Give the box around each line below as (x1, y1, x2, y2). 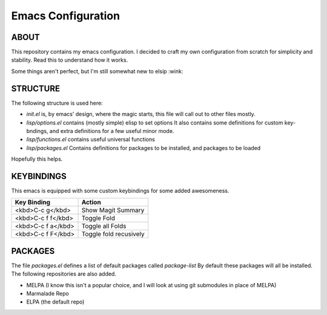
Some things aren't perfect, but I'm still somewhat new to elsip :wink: (11, 67, 183, 75)
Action (81, 198, 101, 207)
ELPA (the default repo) (26, 298, 85, 305)
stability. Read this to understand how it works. (11, 56, 128, 63)
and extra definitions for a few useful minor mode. (49, 127, 174, 134)
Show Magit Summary (81, 206, 145, 215)
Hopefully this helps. (11, 155, 63, 163)
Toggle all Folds (81, 222, 127, 230)
